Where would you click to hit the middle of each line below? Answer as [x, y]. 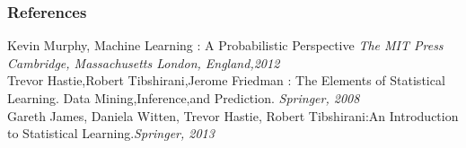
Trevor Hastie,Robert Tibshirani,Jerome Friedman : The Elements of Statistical [226, 80]
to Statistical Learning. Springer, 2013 [111, 133]
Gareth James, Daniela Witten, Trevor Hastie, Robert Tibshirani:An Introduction [233, 115]
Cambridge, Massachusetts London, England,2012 [144, 62]
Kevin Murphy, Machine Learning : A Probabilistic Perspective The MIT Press [225, 45]
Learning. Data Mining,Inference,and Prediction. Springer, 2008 [184, 98]
